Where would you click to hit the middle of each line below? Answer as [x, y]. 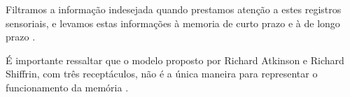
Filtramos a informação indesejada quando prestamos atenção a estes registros [174, 9]
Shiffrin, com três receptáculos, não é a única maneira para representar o [162, 74]
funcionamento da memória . [67, 87]
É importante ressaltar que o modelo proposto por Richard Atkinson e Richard [175, 60]
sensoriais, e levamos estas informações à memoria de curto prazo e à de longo [173, 23]
